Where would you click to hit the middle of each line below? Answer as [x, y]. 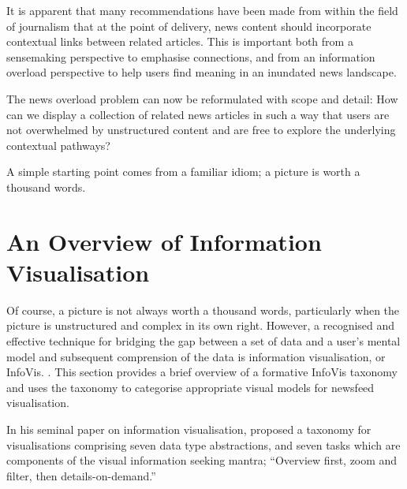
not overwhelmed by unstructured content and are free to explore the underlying [201, 130]
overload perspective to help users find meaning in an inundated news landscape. [202, 72]
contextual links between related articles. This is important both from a [180, 41]
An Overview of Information [164, 241]
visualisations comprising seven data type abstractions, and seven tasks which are [203, 444]
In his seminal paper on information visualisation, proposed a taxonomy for [189, 429]
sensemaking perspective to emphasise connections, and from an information [191, 56]
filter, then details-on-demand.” [81, 475]
